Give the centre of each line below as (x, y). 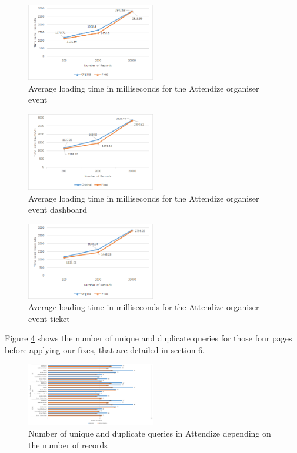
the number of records (68, 444)
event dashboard (58, 209)
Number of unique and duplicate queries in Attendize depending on (150, 433)
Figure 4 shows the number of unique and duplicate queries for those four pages (148, 338)
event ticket (49, 318)
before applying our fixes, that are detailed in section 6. (105, 349)
